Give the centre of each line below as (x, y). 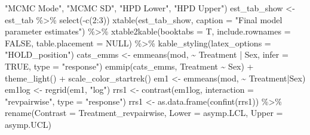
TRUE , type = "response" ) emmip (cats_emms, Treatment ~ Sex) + (129, 66)
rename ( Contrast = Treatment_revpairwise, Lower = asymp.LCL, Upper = (144, 113)
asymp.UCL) (28, 124)
